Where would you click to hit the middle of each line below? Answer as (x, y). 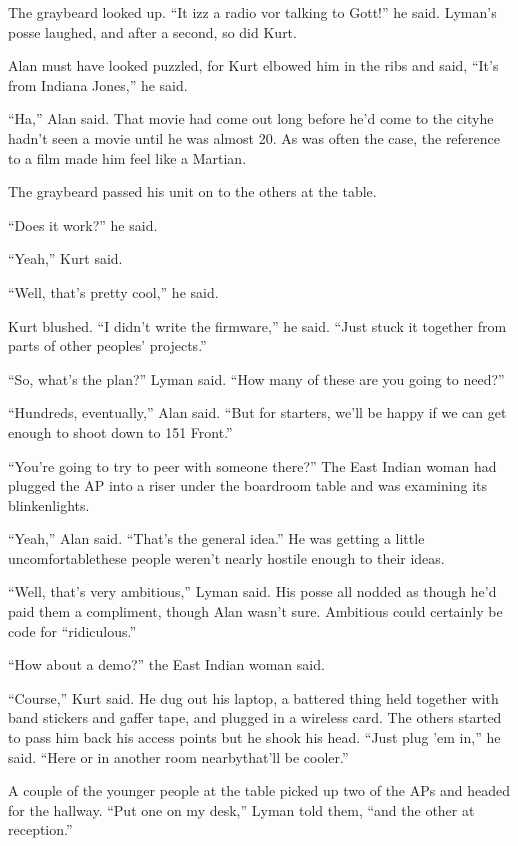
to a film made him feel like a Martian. (127, 157)
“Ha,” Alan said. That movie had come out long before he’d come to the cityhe (251, 118)
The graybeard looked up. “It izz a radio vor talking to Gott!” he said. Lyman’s (252, 12)
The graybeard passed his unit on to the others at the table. (192, 191)
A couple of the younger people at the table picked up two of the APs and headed (259, 790)
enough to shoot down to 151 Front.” (120, 431)
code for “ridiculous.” (72, 630)
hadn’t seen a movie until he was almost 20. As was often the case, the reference (254, 137)
